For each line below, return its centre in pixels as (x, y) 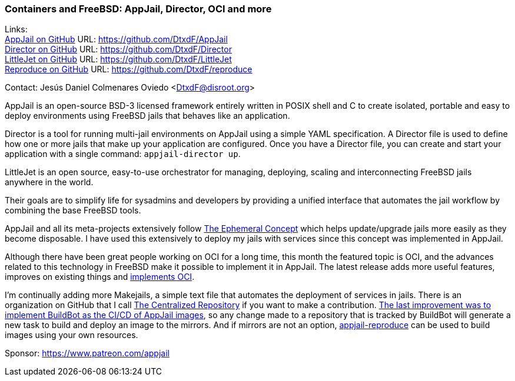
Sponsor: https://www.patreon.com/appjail (87, 353)
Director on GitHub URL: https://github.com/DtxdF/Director (118, 49)
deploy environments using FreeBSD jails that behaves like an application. (147, 116)
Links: (16, 29)
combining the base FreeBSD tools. (73, 210)
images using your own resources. (72, 335)
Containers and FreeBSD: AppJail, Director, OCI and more (138, 9)
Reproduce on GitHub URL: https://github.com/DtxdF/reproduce (129, 69)
